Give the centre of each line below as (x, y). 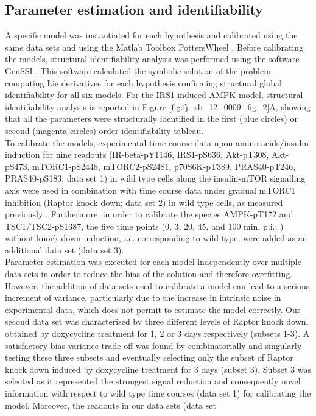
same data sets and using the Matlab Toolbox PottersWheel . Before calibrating (154, 47)
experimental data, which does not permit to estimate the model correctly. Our (153, 309)
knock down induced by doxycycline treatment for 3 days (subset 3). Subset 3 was (158, 369)
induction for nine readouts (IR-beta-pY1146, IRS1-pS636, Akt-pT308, (137, 154)
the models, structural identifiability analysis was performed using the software (152, 59)
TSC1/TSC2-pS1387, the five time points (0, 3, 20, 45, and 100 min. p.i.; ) (144, 226)
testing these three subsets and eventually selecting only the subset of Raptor (149, 357)
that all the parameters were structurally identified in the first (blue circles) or (151, 118)
